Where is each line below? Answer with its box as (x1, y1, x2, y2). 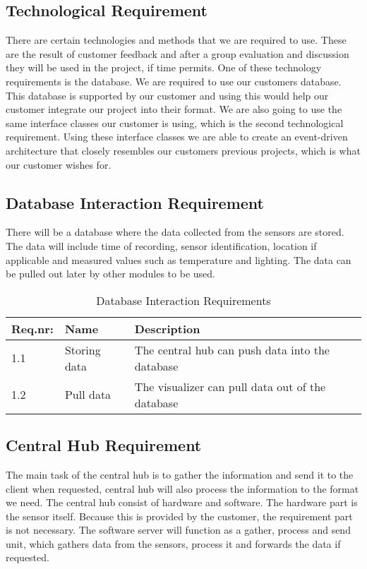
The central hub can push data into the (134, 341, 330, 358)
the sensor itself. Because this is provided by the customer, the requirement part (6, 508, 353, 523)
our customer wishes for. (6, 157, 112, 172)
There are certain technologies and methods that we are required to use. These (6, 32, 347, 47)
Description (134, 320, 200, 337)
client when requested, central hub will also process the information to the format (6, 481, 359, 496)
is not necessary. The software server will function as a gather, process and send (6, 522, 351, 537)
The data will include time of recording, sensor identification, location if (6, 238, 317, 253)
